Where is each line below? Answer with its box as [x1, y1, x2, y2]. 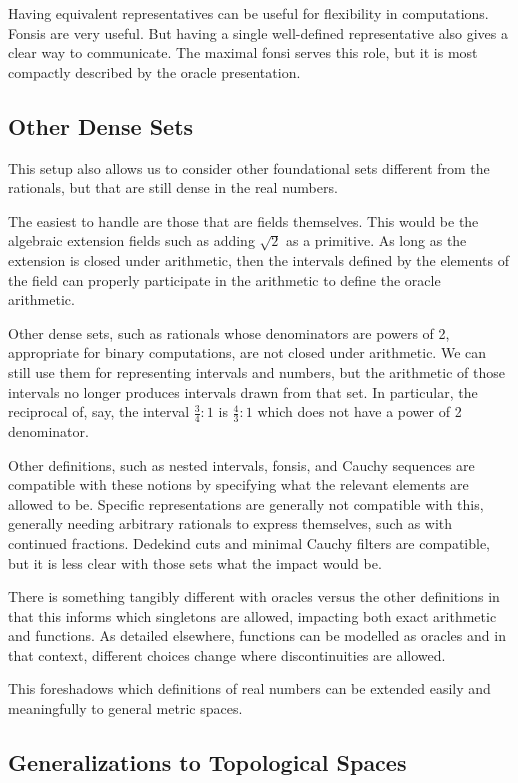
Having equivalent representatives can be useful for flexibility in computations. [8, 3, 489, 23]
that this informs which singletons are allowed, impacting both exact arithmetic [8, 605, 497, 626]
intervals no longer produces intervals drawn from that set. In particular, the [8, 381, 478, 402]
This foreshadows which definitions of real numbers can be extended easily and [8, 678, 491, 699]
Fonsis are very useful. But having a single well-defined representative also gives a [8, 22, 508, 43]
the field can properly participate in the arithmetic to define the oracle [8, 269, 441, 290]
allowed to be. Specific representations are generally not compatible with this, [8, 493, 484, 514]
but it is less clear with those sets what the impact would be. [8, 552, 382, 573]
